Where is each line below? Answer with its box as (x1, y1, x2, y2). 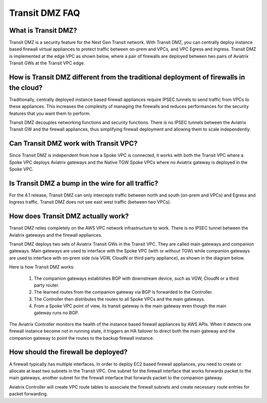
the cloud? (9, 83, 43, 92)
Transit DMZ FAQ (9, 7, 80, 18)
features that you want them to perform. (9, 110, 91, 116)
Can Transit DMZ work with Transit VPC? (9, 139, 138, 148)
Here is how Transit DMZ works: (9, 264, 75, 270)
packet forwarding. (9, 391, 48, 397)
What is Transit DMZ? (9, 26, 78, 35)
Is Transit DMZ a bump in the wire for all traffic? (9, 179, 158, 188)
